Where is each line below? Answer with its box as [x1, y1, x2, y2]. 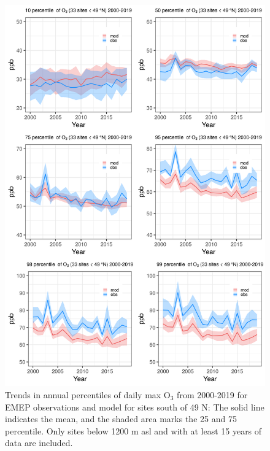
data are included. [5, 436, 73, 449]
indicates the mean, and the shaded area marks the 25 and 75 [5, 412, 237, 425]
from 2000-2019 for [177, 388, 248, 401]
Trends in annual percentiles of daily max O [5, 388, 171, 401]
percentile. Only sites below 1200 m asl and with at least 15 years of [5, 424, 262, 437]
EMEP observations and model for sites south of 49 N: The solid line [5, 400, 264, 413]
